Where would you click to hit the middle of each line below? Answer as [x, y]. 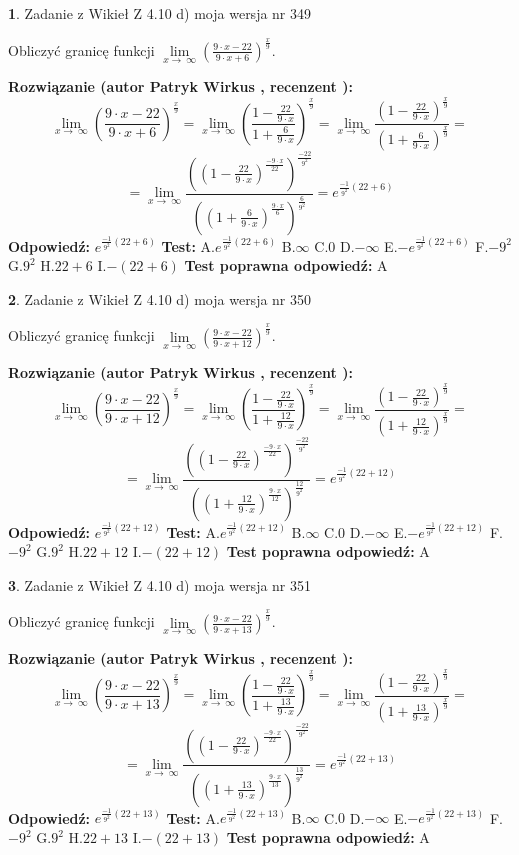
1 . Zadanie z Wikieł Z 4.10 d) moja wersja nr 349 [160, 13]
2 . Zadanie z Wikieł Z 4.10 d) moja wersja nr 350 [160, 298]
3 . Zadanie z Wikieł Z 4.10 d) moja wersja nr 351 [160, 584]
